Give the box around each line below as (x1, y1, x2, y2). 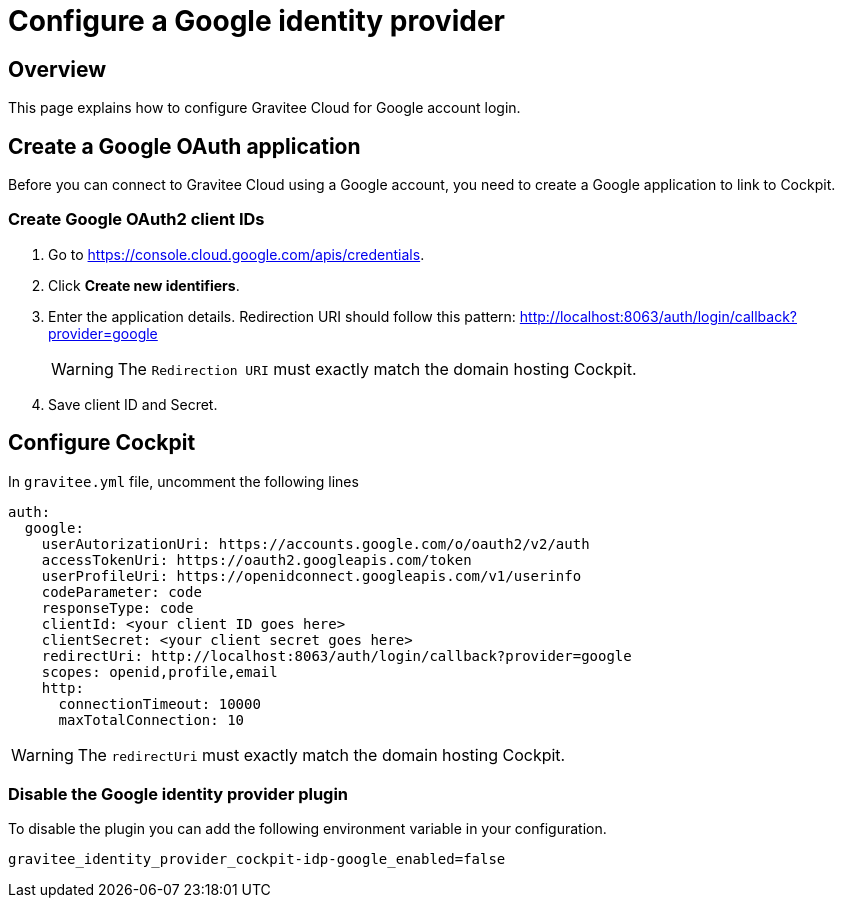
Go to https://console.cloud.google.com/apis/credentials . (48, 245, 425, 263)
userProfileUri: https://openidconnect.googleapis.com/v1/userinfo (41, 567, 582, 584)
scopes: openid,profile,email (41, 663, 278, 680)
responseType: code (41, 599, 194, 616)
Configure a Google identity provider (8, 4, 505, 38)
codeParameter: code (41, 583, 202, 600)
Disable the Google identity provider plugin (8, 783, 349, 804)
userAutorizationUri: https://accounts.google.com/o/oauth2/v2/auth (41, 535, 590, 552)
